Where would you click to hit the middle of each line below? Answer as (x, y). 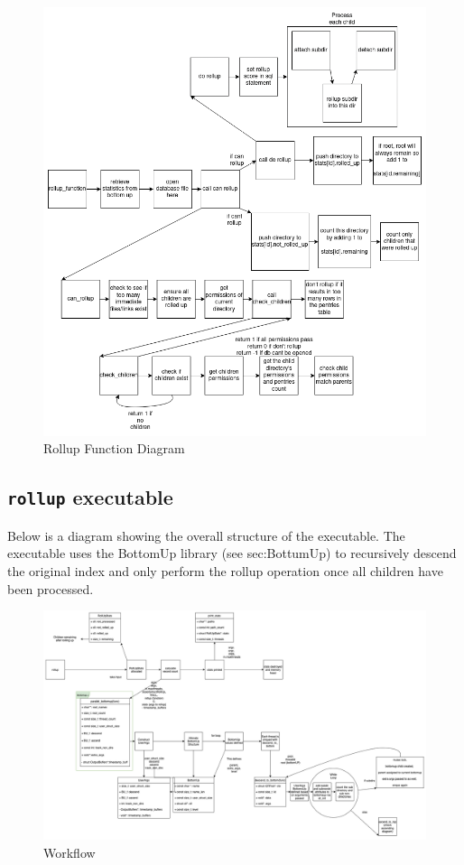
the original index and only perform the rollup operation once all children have (225, 570)
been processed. (51, 588)
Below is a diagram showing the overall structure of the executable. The (206, 535)
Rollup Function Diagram (114, 448)
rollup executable (90, 497)
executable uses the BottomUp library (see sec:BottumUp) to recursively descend (232, 553)
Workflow (70, 852)
